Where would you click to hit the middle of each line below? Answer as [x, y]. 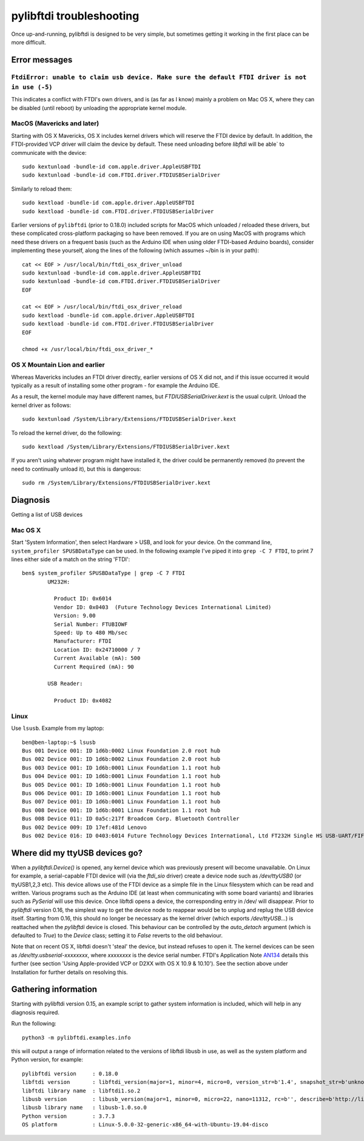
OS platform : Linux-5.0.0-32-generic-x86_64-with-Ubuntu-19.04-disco [145, 1125]
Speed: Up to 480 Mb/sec [91, 633]
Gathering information [54, 989]
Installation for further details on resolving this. [69, 972]
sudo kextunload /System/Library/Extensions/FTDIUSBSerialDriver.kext [129, 419]
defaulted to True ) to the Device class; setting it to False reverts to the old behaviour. [117, 935]
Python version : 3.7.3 [69, 1116]
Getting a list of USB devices [47, 514]
